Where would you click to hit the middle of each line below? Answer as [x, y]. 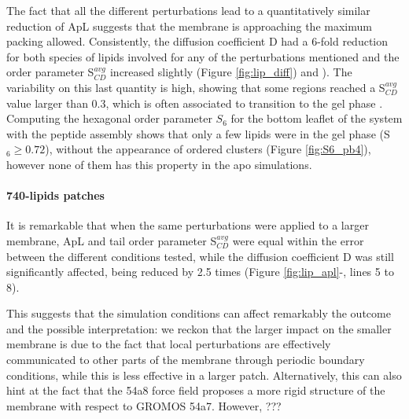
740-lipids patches [55, 195]
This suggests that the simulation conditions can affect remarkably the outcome [199, 313]
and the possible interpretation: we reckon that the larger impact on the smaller [199, 328]
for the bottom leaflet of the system [317, 118]
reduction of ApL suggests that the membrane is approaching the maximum [189, 26]
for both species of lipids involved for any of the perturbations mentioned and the [203, 56]
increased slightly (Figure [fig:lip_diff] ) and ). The [231, 72]
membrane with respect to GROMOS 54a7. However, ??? [144, 405]
